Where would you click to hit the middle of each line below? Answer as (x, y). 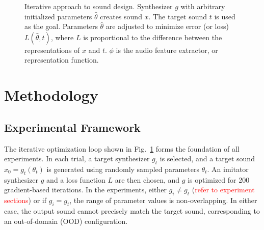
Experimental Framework (72, 127)
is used (225, 16)
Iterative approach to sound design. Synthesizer (99, 6)
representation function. (62, 60)
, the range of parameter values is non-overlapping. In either (163, 200)
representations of (52, 50)
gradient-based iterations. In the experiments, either (85, 190)
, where (62, 37)
